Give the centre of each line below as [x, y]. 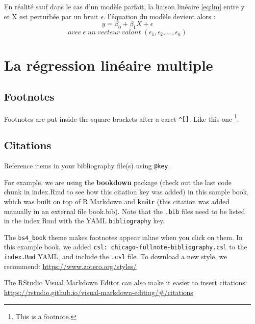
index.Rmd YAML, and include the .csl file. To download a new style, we [115, 256]
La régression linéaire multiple [109, 65]
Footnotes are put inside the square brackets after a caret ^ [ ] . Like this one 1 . [122, 118]
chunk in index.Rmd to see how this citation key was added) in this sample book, [127, 192]
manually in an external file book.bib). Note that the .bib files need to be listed [125, 211]
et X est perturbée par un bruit [51, 16]
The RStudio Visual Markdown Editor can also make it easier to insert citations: [126, 283]
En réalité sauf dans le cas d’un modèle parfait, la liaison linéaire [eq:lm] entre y [124, 6]
